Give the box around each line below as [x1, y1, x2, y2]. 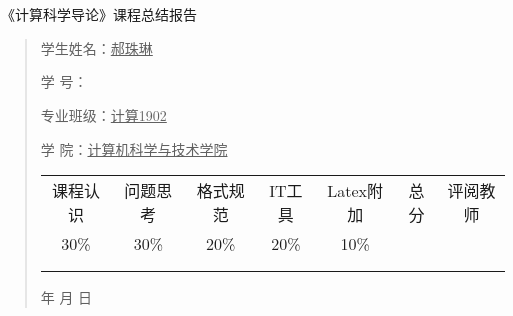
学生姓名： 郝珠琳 [40, 37, 153, 58]
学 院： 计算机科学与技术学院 [40, 138, 228, 159]
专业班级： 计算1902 [40, 104, 167, 125]
